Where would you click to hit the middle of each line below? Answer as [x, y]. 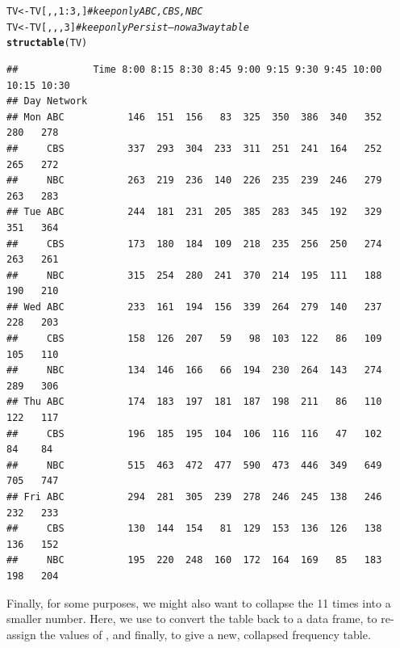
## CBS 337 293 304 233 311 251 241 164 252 [194, 148]
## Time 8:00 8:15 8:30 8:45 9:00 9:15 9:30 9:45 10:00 [194, 69]
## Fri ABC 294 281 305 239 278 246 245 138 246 [194, 497]
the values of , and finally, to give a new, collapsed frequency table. [205, 634]
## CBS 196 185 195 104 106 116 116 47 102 [194, 433]
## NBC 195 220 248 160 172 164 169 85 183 [194, 560]
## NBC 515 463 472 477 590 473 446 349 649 [194, 465]
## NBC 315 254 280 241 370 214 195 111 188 [194, 275]
